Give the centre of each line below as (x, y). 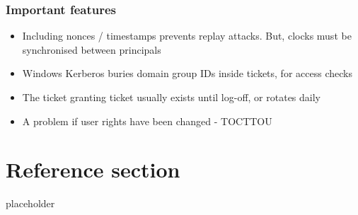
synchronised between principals (92, 49)
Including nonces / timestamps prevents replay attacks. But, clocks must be (187, 36)
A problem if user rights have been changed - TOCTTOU (147, 121)
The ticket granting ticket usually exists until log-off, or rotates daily (171, 97)
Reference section (93, 169)
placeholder (30, 203)
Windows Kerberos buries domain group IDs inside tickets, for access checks (187, 73)
